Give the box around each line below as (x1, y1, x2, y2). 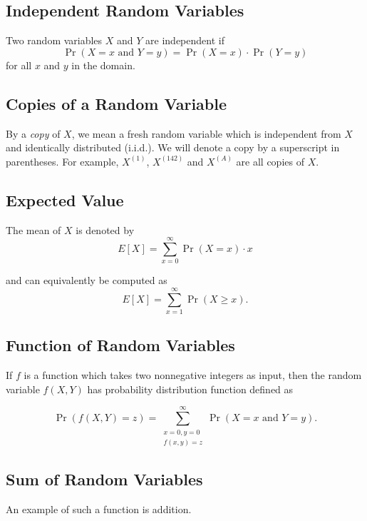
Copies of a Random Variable (6, 92, 227, 114)
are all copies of (236, 153, 304, 168)
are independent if (145, 33, 224, 48)
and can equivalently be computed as (6, 273, 167, 288)
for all (6, 57, 32, 72)
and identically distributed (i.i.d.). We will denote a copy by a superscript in (6, 140, 340, 155)
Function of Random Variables (6, 334, 235, 356)
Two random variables (6, 33, 103, 48)
